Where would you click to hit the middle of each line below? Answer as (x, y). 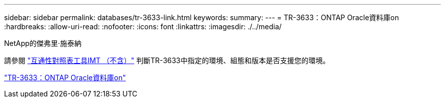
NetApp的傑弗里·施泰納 (43, 43)
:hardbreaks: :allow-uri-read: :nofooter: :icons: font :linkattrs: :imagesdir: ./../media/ (143, 27)
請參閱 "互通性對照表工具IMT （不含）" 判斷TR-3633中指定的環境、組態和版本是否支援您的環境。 (167, 60)
